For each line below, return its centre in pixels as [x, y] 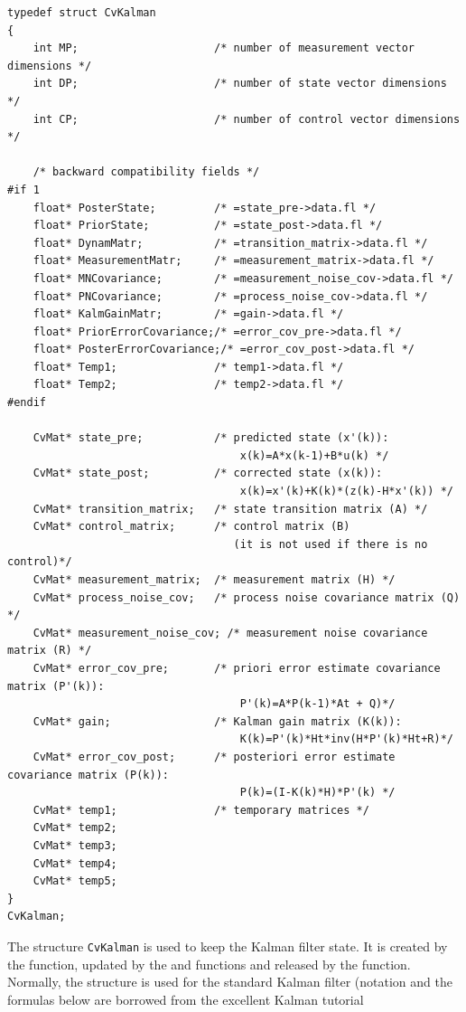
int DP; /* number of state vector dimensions [240, 84]
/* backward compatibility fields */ [146, 172]
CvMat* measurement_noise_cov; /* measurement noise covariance [230, 633]
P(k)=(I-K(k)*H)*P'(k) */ [317, 793]
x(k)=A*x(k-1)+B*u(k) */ [314, 455]
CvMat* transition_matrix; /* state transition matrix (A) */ [230, 509]
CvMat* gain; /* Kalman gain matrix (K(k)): [217, 721]
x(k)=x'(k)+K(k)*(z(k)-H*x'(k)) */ [346, 492]
